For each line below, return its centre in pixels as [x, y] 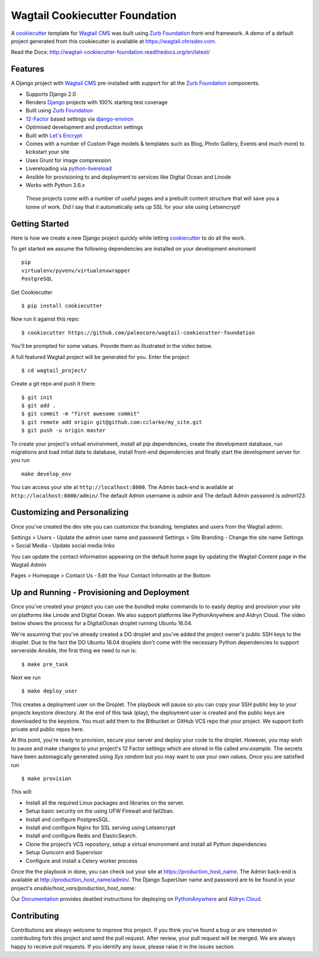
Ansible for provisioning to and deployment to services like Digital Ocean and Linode [128, 177]
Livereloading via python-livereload [69, 169]
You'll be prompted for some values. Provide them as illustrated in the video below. [112, 346]
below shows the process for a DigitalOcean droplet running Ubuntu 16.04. [102, 623]
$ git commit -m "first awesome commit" [81, 414]
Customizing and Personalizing [70, 513]
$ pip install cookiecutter [62, 305]
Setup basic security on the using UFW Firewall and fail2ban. [100, 811]
